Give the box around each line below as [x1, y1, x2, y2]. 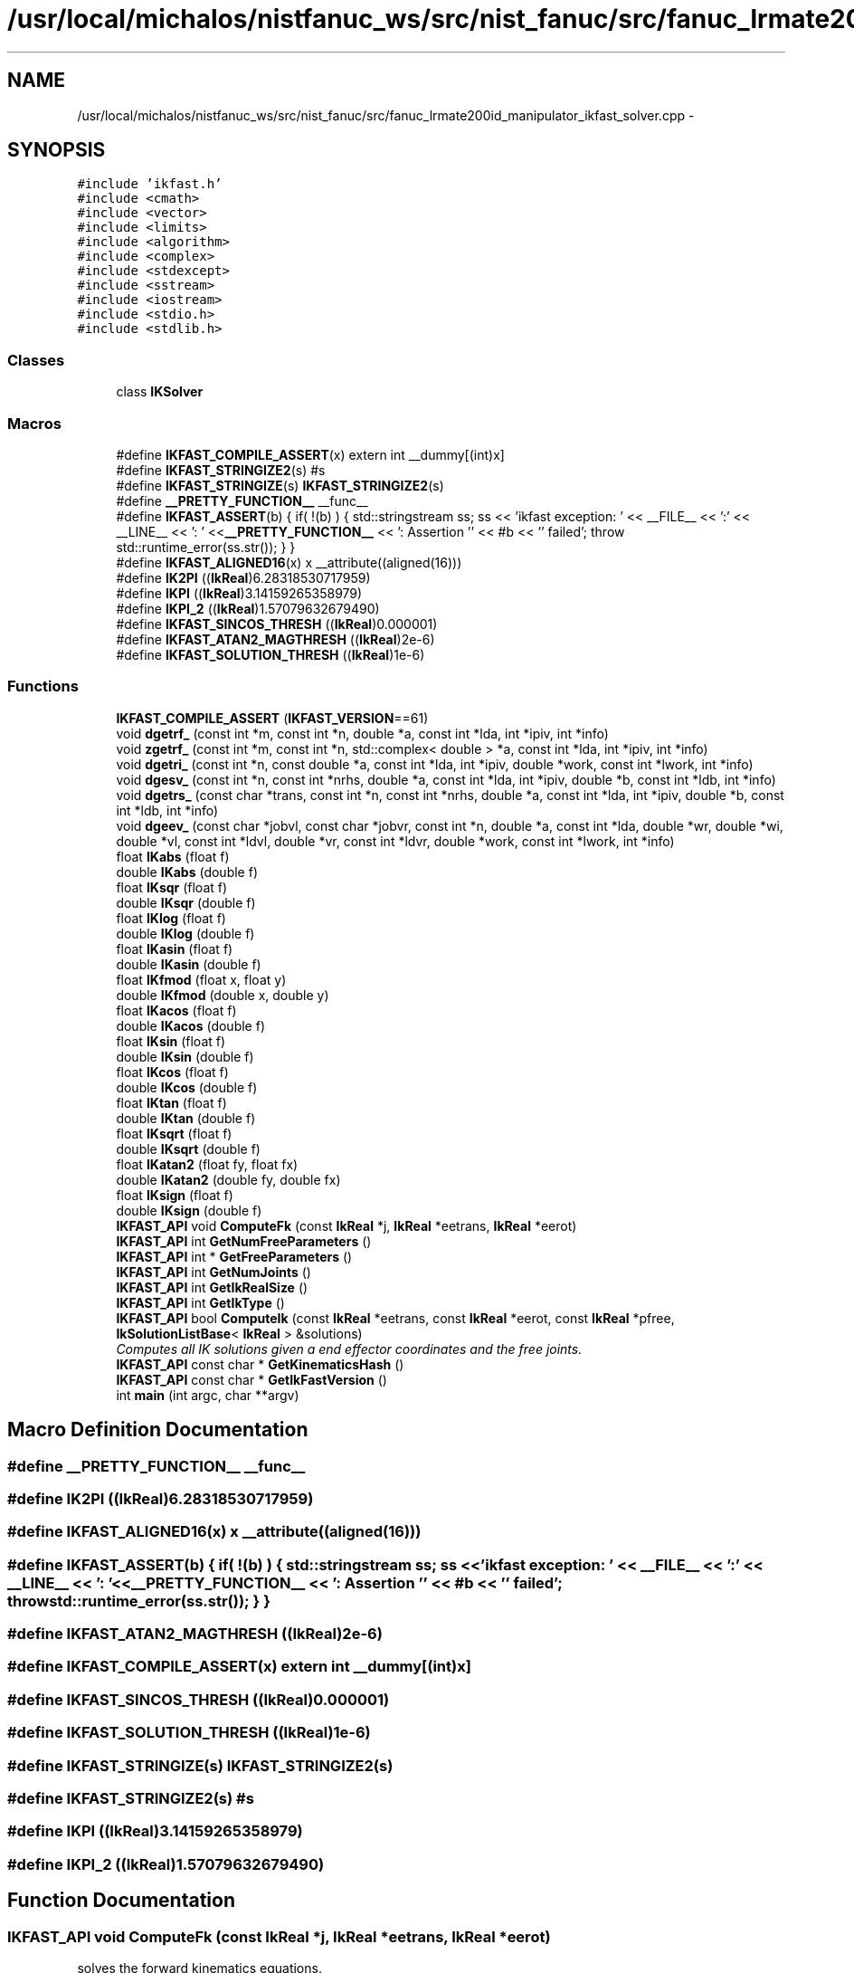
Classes [7, 350, 65, 369]
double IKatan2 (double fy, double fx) [116, 1171, 341, 1187]
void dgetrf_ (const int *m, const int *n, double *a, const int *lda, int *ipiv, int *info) [116, 725, 609, 741]
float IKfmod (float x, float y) [116, 971, 287, 987]
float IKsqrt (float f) [116, 1125, 232, 1141]
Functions [7, 677, 79, 696]
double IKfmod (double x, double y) [116, 986, 329, 1003]
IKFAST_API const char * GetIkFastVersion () [116, 1371, 387, 1387]
